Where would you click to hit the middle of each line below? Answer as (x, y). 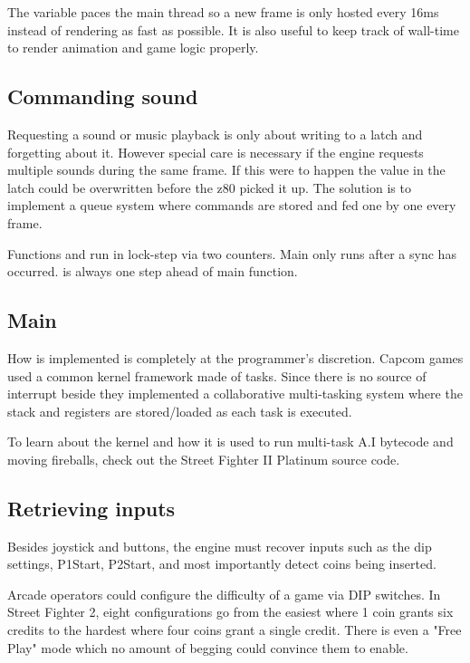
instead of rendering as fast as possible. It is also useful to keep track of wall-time (233, 29)
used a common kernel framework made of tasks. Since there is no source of (217, 375)
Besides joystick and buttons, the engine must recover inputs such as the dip (220, 546)
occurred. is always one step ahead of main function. (153, 271)
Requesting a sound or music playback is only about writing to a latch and (215, 134)
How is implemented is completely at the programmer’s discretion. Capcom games (235, 357)
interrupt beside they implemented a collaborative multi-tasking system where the (235, 394)
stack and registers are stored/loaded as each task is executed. (180, 411)
